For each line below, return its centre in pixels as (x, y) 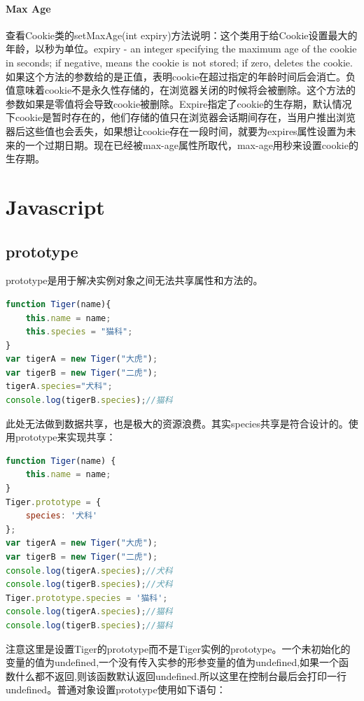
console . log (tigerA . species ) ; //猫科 (89, 612)
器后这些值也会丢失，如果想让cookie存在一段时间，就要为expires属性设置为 (176, 130)
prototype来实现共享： (65, 437)
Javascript (55, 206)
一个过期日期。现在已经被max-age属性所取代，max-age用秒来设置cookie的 (191, 144)
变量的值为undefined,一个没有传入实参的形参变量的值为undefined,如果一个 (173, 662)
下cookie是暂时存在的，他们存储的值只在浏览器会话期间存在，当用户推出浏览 (181, 117)
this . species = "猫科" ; (79, 332)
